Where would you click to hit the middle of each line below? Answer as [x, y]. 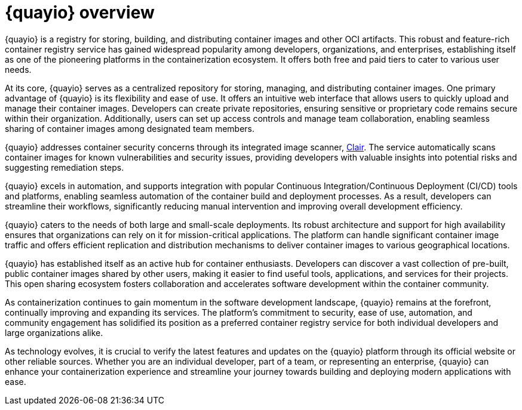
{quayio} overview [80, 13]
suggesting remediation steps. [65, 167]
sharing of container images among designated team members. [130, 128]
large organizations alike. [54, 332]
